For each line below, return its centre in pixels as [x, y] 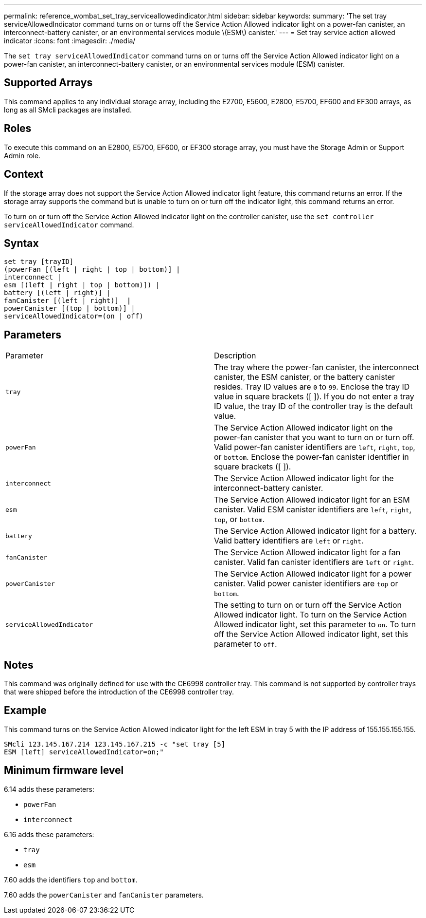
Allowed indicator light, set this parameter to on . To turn [315, 625]
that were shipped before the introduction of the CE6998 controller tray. [119, 692]
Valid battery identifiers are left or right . [289, 541]
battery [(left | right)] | [57, 293]
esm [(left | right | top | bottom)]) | [82, 285]
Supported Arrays [48, 83]
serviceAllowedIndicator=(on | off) [74, 316]
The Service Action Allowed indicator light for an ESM [312, 500]
